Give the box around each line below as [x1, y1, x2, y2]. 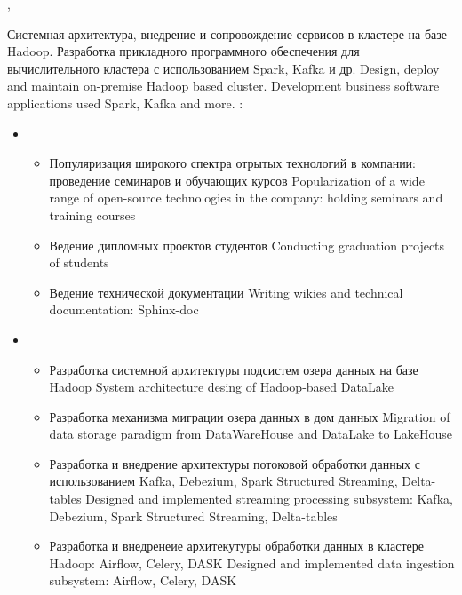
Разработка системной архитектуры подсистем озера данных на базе [49, 360, 418, 378]
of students [49, 253, 109, 272]
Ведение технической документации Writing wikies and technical [49, 282, 403, 301]
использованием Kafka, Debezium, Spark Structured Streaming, [49, 472, 398, 490]
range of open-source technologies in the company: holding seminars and [49, 188, 443, 207]
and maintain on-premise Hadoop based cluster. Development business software [7, 76, 440, 95]
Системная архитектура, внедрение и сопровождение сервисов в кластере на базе [7, 24, 447, 43]
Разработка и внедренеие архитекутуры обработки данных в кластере [49, 536, 424, 555]
